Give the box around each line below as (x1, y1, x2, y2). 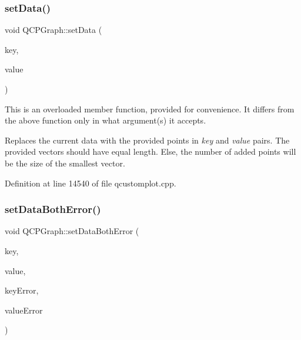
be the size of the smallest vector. (5, 156, 125, 169)
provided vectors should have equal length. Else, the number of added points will (5, 145, 296, 158)
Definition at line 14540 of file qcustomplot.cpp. (5, 176, 176, 189)
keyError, (5, 284, 39, 296)
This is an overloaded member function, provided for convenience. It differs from (5, 102, 295, 115)
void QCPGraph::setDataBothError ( (5, 225, 139, 237)
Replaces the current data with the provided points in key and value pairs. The (5, 134, 290, 146)
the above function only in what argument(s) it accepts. (5, 114, 206, 126)
